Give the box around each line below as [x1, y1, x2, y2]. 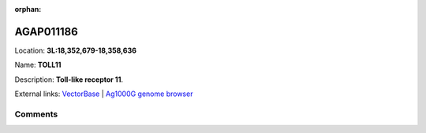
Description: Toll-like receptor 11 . [14, 75, 124, 84]
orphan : [14, 5, 42, 13]
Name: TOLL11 [14, 60, 62, 70]
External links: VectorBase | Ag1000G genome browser [14, 89, 193, 98]
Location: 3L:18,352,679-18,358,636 [14, 46, 137, 55]
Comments [14, 109, 58, 120]
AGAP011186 [14, 24, 78, 39]
